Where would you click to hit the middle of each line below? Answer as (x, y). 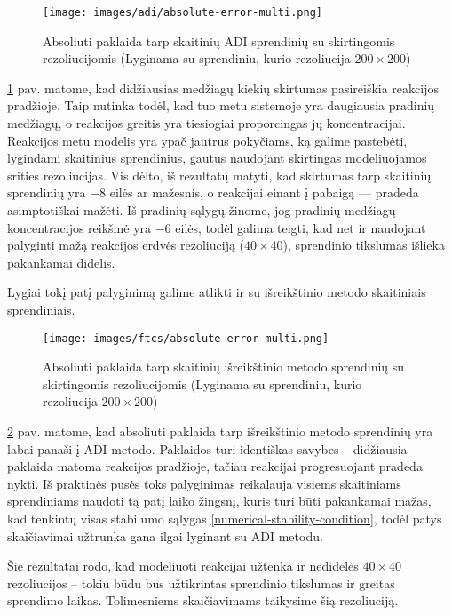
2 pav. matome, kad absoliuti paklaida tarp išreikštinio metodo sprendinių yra (220, 431)
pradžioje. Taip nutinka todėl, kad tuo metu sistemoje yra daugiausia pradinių (221, 105)
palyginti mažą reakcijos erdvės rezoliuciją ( (126, 245)
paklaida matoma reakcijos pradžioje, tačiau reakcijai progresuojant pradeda (215, 466)
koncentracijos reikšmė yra (79, 227)
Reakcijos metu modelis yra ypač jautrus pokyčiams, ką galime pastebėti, (207, 140)
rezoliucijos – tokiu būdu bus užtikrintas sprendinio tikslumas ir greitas (201, 583)
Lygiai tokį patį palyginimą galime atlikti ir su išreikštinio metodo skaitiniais (217, 292)
